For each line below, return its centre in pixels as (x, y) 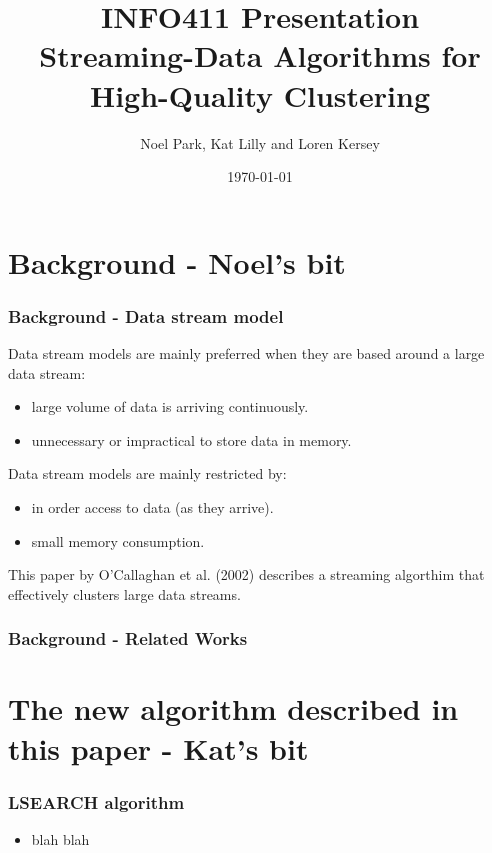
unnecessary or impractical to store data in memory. (191, 439)
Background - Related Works (128, 638)
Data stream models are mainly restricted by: (147, 473)
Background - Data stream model (146, 315)
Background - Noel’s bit (177, 261)
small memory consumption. (118, 540)
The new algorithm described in (233, 708)
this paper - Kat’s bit (158, 747)
